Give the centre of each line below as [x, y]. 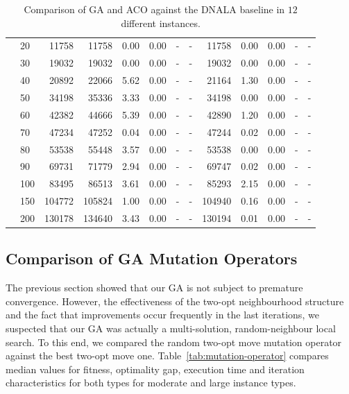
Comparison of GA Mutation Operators [152, 258]
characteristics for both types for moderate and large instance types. [151, 383]
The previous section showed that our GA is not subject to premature [154, 288]
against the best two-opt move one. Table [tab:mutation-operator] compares [167, 356]
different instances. [161, 23]
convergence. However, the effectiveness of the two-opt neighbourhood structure [175, 301]
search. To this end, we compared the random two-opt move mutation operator [174, 342]
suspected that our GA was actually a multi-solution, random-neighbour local [171, 328]
